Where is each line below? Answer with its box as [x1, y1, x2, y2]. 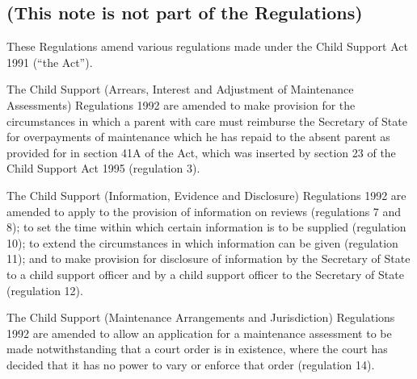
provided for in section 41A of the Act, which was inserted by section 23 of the [6, 144, 396, 160]
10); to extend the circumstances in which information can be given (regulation [6, 234, 398, 251]
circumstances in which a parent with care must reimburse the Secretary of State [6, 112, 407, 129]
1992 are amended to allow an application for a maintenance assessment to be [6, 324, 392, 341]
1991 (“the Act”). [6, 53, 93, 70]
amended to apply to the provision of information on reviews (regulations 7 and [6, 202, 402, 219]
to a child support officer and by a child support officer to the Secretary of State [6, 265, 404, 282]
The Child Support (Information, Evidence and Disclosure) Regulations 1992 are [6, 186, 406, 203]
